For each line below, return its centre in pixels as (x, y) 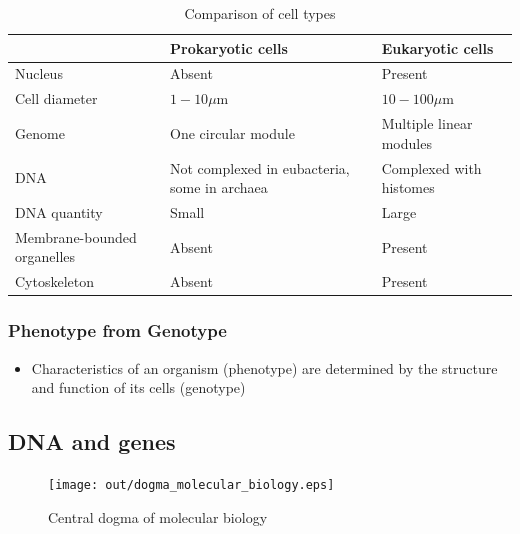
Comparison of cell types (260, 13)
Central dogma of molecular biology (158, 516)
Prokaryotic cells (229, 47)
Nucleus (39, 73)
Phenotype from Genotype (117, 330)
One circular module (232, 132)
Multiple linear (427, 123)
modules (406, 142)
